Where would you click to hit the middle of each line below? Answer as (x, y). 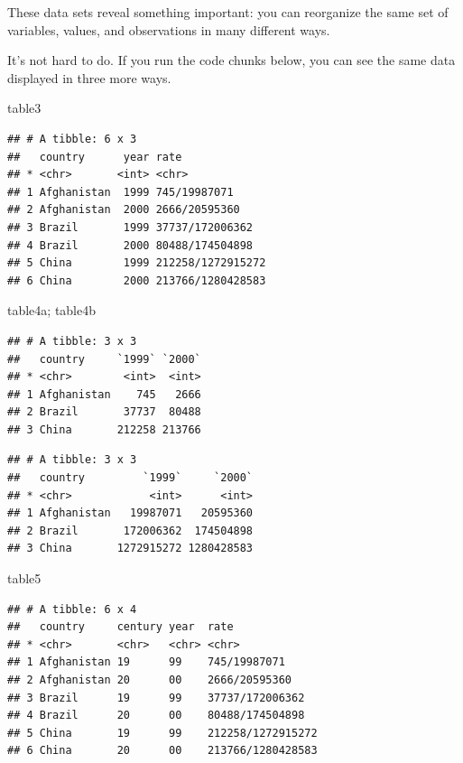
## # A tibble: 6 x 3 (72, 139)
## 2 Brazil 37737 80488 (104, 412)
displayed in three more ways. (89, 77)
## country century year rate (120, 627)
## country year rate (95, 157)
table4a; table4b (52, 310)
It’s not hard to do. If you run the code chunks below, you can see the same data (231, 60)
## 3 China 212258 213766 (104, 429)
